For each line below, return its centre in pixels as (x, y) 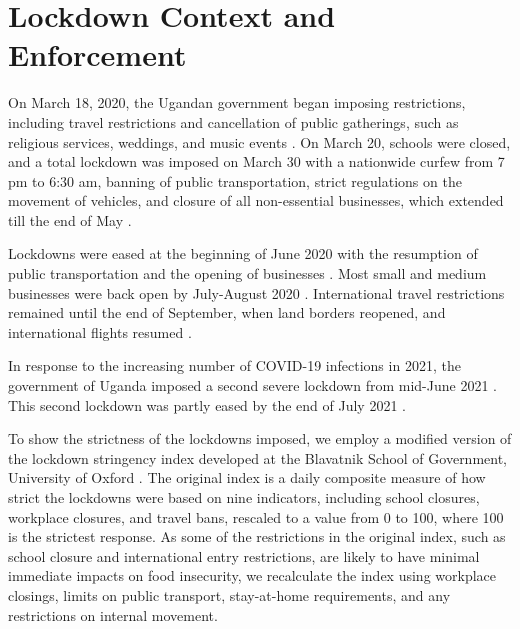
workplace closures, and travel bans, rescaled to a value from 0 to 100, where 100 (256, 516)
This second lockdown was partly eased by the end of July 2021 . (207, 404)
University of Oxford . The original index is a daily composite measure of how (247, 477)
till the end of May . (70, 219)
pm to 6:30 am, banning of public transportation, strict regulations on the (235, 180)
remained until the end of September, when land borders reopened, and (227, 312)
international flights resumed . (100, 331)
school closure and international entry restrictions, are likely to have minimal (244, 555)
